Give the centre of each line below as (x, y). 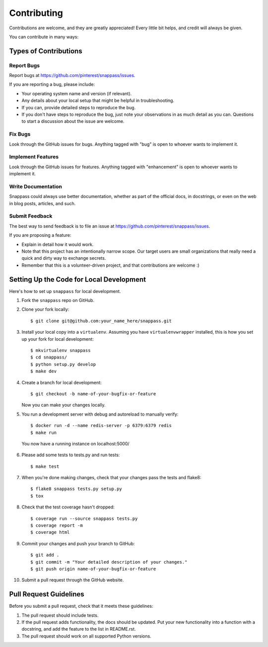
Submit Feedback (31, 216)
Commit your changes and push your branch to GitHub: (78, 543)
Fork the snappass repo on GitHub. (58, 300)
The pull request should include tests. (60, 615)
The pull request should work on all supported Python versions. (86, 636)
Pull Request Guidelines (47, 594)
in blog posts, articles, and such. (42, 203)
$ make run (44, 432)
